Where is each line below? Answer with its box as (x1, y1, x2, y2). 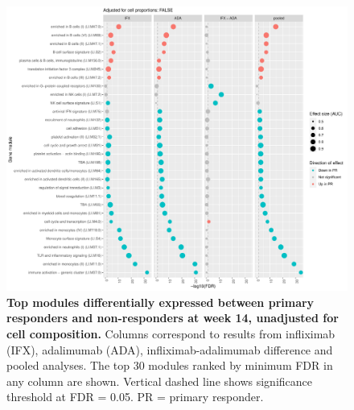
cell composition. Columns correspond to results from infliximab (6, 325, 335, 342)
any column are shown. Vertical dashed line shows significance (6, 372, 313, 389)
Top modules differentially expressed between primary (6, 293, 315, 310)
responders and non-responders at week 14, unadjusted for (6, 309, 339, 326)
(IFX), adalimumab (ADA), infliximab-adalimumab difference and (6, 341, 333, 358)
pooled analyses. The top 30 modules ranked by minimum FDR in (6, 357, 333, 374)
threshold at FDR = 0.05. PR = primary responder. (6, 388, 264, 405)
